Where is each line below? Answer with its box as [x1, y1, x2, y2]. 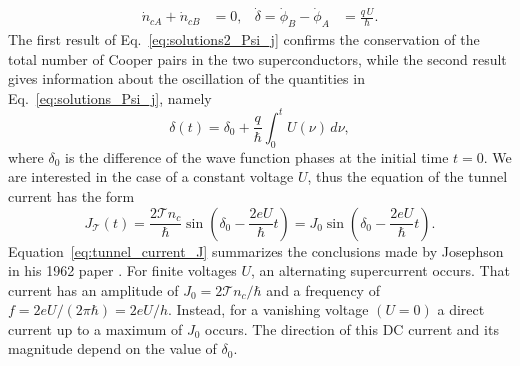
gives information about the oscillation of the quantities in [8, 68, 365, 89]
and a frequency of [266, 279, 380, 300]
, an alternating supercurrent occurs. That [250, 260, 510, 281]
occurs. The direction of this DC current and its [205, 318, 499, 339]
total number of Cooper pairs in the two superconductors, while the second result [8, 48, 507, 69]
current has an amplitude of [8, 279, 179, 300]
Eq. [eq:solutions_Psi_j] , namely [8, 87, 212, 108]
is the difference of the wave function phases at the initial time [65, 146, 449, 167]
